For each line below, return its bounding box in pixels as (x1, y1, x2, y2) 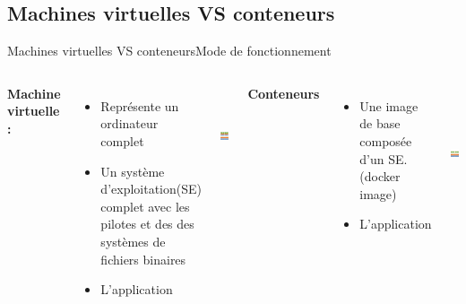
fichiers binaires (100, 249, 186, 268)
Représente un (100, 96, 179, 115)
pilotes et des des (100, 214, 194, 233)
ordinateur (100, 114, 159, 133)
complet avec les (100, 196, 190, 215)
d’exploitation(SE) (100, 179, 202, 198)
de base (359, 114, 401, 133)
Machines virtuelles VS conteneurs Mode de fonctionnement (7, 41, 332, 60)
